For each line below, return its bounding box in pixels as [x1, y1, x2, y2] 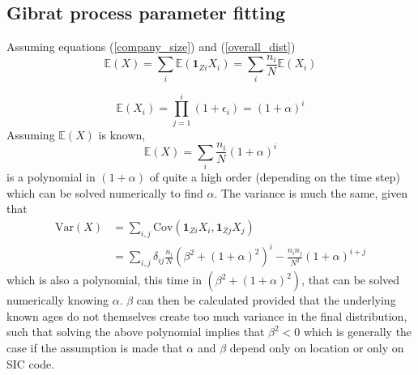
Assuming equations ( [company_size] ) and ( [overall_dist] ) [6, 38, 296, 55]
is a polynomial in [6, 168, 96, 185]
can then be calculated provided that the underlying [136, 292, 396, 309]
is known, [98, 126, 146, 143]
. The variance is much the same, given [214, 184, 407, 201]
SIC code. [6, 355, 55, 372]
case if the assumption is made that [6, 339, 183, 356]
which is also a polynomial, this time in [6, 271, 202, 288]
